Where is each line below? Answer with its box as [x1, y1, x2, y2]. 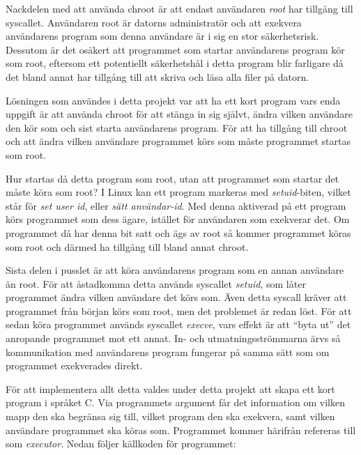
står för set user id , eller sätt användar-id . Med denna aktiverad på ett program [6, 198, 346, 213]
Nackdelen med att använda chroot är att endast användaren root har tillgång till [6, 1, 353, 15]
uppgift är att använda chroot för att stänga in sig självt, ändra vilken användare [6, 107, 353, 121]
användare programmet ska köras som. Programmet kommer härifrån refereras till [6, 422, 356, 437]
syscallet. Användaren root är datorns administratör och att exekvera [6, 15, 302, 29]
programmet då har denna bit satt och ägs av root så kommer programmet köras [6, 225, 351, 240]
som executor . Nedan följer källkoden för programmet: [6, 436, 236, 451]
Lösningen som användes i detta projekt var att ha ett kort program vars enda [6, 93, 341, 107]
